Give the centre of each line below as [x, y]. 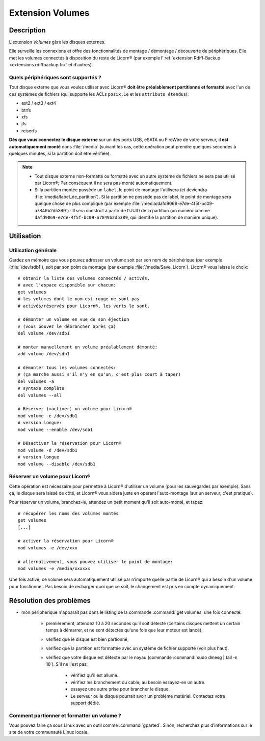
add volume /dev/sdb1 [44, 354]
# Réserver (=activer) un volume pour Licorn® [75, 409]
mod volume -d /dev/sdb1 [48, 450]
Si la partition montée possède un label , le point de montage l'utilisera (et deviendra [121, 190]
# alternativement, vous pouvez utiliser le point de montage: [95, 562]
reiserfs [29, 131]
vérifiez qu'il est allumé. [94, 675]
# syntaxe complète [41, 388]
